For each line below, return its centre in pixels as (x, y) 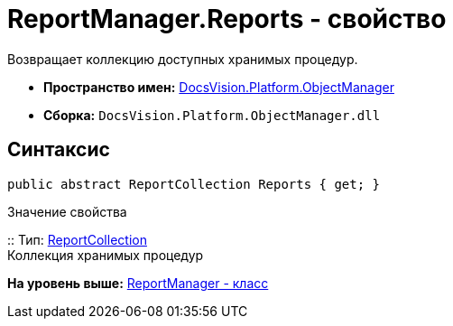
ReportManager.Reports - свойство (227, 19)
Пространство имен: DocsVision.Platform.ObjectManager (219, 87)
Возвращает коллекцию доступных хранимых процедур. (183, 59)
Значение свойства (67, 211)
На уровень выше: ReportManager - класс (138, 283)
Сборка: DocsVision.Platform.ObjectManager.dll (212, 115)
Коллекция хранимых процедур (106, 255)
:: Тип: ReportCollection (77, 239)
